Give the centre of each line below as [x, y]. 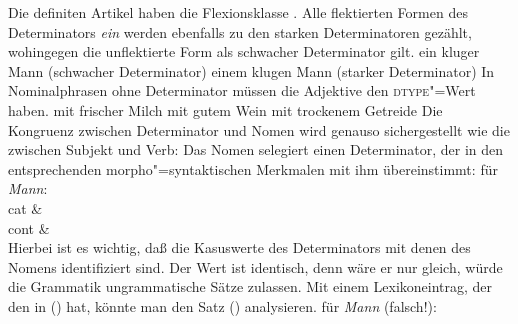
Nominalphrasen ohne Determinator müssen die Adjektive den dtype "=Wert [242, 90]
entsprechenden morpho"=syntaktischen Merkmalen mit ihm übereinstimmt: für [253, 168]
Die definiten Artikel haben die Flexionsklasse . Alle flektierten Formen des [238, 12]
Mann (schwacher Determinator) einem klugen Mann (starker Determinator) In [251, 70]
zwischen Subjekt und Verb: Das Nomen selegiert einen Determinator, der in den [256, 149]
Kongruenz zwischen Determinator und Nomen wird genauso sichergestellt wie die [259, 129]
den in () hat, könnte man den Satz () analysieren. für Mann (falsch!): [222, 305]
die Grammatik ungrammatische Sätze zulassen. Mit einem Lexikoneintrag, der [250, 286]
